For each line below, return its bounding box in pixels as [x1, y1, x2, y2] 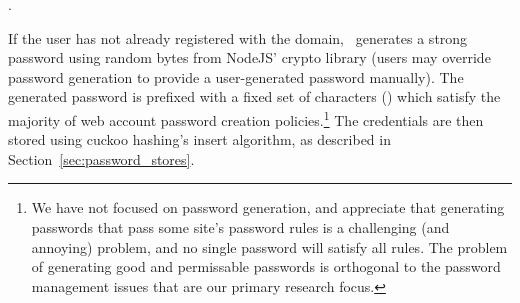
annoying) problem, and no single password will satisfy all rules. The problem [31, 236, 508, 257]
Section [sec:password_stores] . [8, 148, 195, 169]
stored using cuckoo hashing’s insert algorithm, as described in [8, 129, 391, 150]
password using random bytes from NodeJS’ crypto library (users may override [8, 47, 491, 68]
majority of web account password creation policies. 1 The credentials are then [8, 106, 484, 130]
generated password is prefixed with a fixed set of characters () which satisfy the [8, 86, 501, 107]
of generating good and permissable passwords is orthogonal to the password [31, 256, 501, 277]
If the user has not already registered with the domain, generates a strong [8, 27, 468, 48]
